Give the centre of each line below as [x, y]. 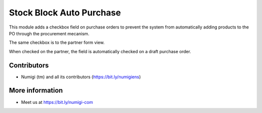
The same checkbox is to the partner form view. [57, 42]
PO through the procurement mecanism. [49, 33]
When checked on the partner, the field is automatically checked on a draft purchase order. [100, 51]
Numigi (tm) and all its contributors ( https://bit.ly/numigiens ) [81, 77]
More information [36, 91]
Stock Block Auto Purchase [65, 13]
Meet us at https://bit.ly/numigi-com [57, 102]
